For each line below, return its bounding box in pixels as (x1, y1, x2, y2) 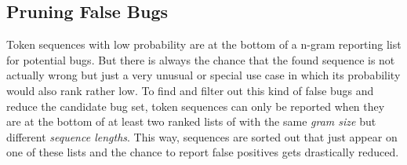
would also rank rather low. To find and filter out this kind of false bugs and (6, 82, 374, 98)
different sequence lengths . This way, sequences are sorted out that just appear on (6, 128, 398, 145)
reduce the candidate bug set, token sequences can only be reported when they (6, 97, 385, 114)
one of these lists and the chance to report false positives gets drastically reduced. (6, 144, 399, 160)
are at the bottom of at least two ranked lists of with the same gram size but (6, 113, 376, 130)
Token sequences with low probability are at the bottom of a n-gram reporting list (6, 36, 402, 53)
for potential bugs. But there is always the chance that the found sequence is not (6, 51, 395, 68)
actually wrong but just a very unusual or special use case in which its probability (6, 67, 401, 83)
